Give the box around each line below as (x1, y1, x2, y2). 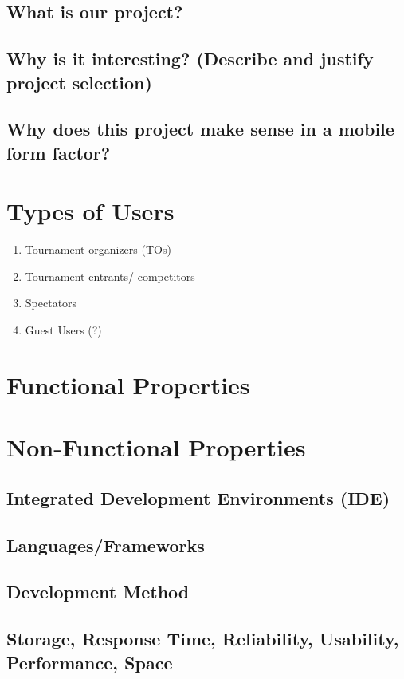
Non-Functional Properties (6, 431, 306, 464)
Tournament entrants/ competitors (25, 267, 195, 284)
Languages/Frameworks (6, 532, 205, 557)
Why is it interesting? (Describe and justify (6, 46, 374, 71)
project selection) (6, 69, 152, 94)
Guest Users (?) (25, 322, 102, 338)
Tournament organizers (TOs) (25, 241, 171, 258)
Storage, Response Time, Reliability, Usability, (6, 626, 399, 651)
